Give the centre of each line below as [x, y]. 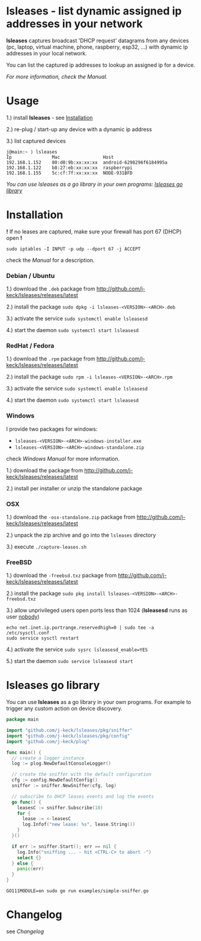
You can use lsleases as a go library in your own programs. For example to [99, 702]
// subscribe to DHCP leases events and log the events [83, 796]
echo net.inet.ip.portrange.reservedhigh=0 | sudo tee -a [80, 628]
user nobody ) [23, 617]
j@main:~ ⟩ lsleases [32, 152]
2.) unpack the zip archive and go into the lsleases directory [81, 535]
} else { [22, 863]
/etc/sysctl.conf [28, 633]
